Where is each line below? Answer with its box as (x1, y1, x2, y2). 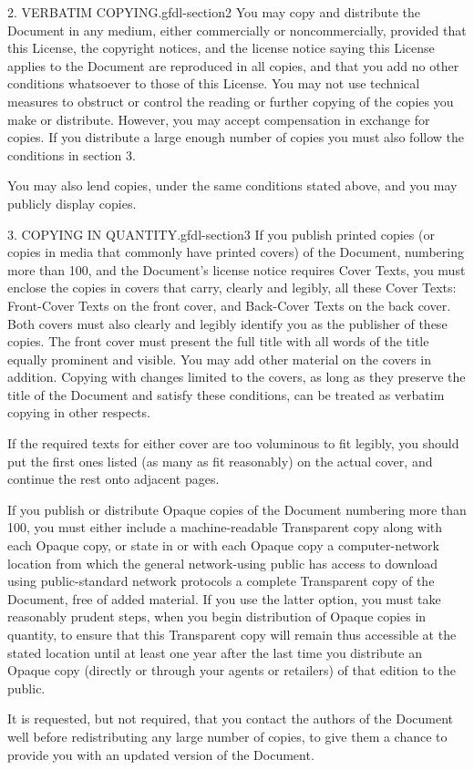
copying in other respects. (7, 403, 150, 422)
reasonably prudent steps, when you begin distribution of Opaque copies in (7, 607, 427, 626)
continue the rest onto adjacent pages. (7, 469, 220, 488)
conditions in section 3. (7, 145, 136, 164)
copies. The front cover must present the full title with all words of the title (7, 332, 429, 351)
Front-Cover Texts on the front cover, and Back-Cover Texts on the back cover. (7, 295, 451, 314)
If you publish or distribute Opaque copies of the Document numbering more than (7, 499, 467, 518)
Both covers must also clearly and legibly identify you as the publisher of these (7, 313, 448, 333)
